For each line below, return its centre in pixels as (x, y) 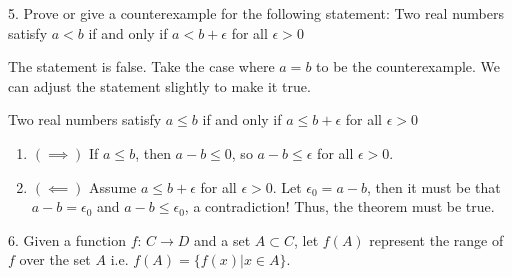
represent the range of (436, 239)
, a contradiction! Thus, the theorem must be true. (339, 206)
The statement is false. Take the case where (141, 66)
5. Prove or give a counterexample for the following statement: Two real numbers (256, 13)
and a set (222, 239)
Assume (113, 186)
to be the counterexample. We (408, 66)
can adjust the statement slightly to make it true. (159, 85)
